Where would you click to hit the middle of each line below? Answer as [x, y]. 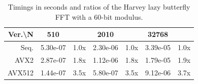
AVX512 [21, 72]
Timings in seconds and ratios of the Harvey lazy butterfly [99, 7]
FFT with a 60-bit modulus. [99, 16]
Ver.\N [21, 34]
